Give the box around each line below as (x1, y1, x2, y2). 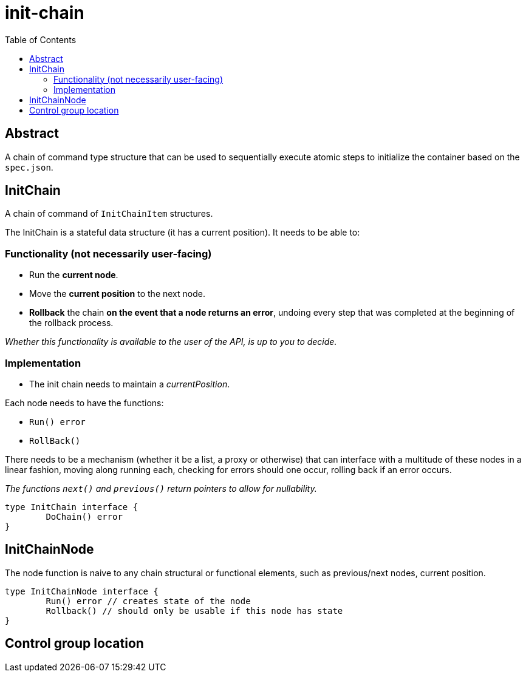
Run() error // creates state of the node (46, 596, 251, 606)
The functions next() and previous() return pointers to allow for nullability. (5, 483, 317, 494)
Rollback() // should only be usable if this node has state (46, 605, 343, 616)
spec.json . (5, 162, 53, 172)
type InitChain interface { (5, 502, 138, 512)
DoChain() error (46, 511, 123, 522)
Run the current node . (29, 270, 118, 281)
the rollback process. (29, 318, 114, 328)
